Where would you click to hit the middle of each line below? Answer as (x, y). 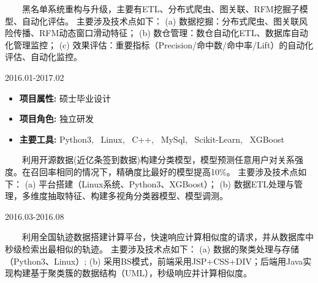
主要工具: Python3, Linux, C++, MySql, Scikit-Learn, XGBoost (152, 139)
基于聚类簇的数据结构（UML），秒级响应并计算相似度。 (141, 273)
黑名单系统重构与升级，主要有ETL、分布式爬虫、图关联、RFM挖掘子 (161, 9)
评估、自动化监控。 (44, 57)
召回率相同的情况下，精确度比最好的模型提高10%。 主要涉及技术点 (164, 171)
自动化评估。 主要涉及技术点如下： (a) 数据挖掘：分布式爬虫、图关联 (160, 21)
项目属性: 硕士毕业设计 (65, 98)
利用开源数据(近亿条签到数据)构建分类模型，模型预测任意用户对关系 (158, 160)
